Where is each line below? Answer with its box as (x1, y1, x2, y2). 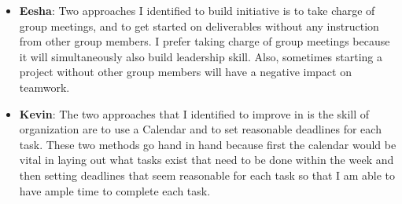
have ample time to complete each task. (19, 182, 211, 199)
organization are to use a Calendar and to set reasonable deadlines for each (19, 121, 382, 137)
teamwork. (19, 78, 70, 95)
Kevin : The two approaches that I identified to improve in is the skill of (19, 105, 370, 122)
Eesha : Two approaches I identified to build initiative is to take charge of (19, 2, 375, 18)
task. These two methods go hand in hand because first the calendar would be (19, 136, 396, 152)
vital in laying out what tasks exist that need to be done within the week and (19, 151, 394, 168)
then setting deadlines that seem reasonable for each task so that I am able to (19, 166, 396, 183)
